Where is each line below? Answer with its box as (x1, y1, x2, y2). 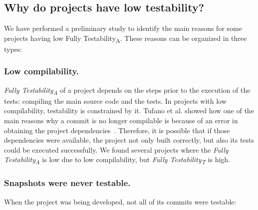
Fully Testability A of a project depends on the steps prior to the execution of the (4, 84, 251, 96)
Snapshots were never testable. (4, 177, 131, 189)
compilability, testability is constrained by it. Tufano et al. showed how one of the (4, 105, 254, 116)
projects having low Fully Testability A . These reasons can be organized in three (4, 32, 247, 44)
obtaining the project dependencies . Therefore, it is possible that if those (4, 125, 230, 135)
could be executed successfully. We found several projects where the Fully (4, 144, 229, 155)
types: (4, 43, 22, 54)
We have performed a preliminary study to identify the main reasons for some (4, 23, 242, 33)
